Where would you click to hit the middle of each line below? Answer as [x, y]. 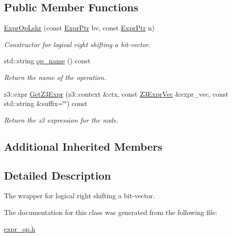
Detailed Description [58, 175]
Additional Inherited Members [83, 146]
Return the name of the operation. [55, 77]
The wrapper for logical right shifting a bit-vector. [79, 196]
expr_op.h [20, 228]
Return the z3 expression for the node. [61, 119]
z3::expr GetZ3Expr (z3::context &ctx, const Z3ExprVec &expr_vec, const [116, 93]
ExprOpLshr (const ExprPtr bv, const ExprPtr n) [79, 28]
